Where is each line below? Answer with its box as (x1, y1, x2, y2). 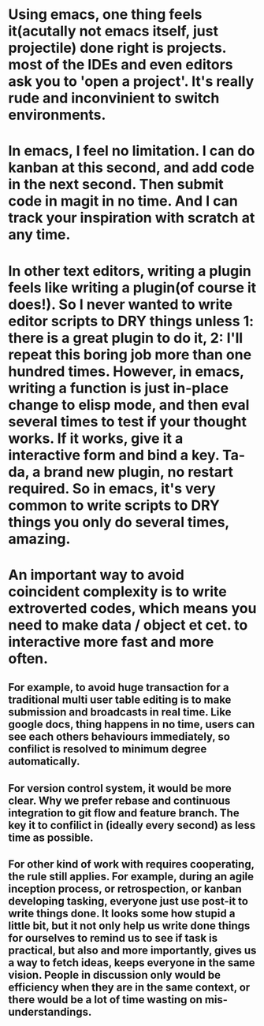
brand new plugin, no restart (43, 463, 234, 481)
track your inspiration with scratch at (8, 209, 255, 227)
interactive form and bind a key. (8, 446, 220, 464)
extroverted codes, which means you (8, 599, 257, 617)
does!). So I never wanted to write (8, 296, 233, 313)
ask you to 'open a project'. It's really (8, 72, 255, 91)
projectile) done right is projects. (8, 39, 227, 57)
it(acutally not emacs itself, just (8, 22, 219, 40)
